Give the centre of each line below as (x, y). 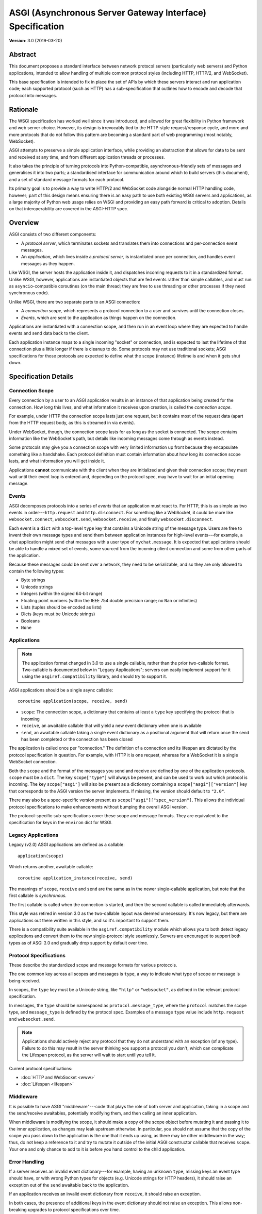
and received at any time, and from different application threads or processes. (87, 157)
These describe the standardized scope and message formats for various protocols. (93, 965)
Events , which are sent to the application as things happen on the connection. (99, 318)
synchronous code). (29, 293)
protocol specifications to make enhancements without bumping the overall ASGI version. (98, 807)
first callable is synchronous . (38, 895)
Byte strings (33, 580)
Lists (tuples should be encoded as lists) (61, 607)
